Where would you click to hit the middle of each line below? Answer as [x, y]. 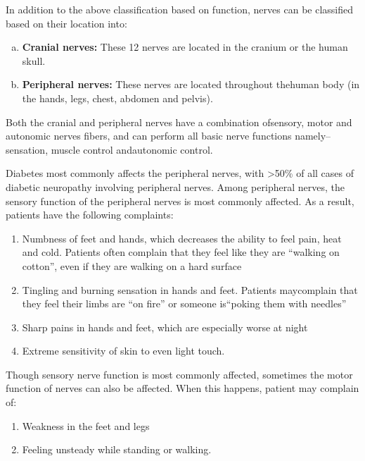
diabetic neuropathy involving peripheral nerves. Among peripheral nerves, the [175, 186]
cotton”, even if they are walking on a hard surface [132, 265]
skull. [34, 60]
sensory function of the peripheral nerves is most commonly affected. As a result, [180, 201]
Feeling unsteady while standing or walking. [117, 449]
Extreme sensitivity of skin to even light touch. [123, 351]
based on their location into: [66, 23]
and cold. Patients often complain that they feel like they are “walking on [181, 252]
